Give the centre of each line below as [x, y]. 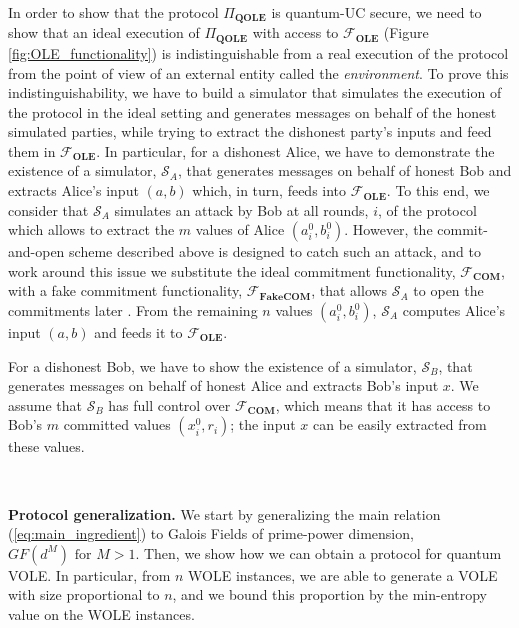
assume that [45, 404]
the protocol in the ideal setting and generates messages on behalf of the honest [252, 111]
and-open [36, 251]
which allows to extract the [91, 229]
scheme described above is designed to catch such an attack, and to [275, 251]
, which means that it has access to [383, 404]
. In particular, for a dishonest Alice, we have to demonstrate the [295, 150]
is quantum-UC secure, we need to [376, 12]
